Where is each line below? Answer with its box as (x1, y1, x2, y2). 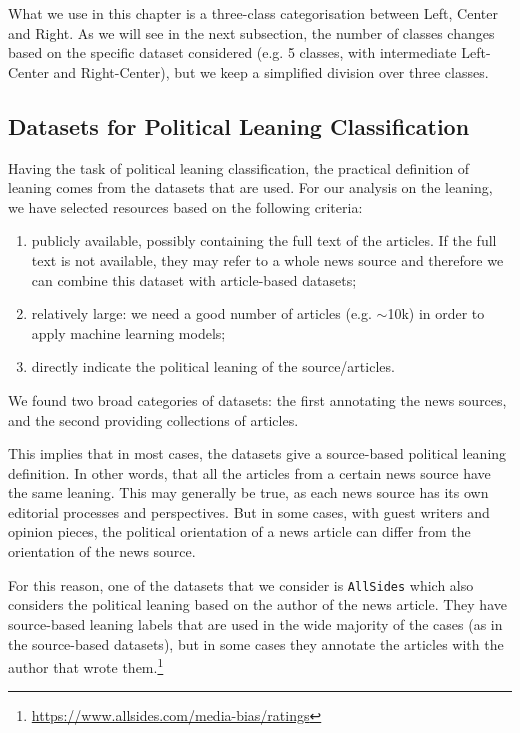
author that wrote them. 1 (8, 654, 164, 677)
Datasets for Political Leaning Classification (8, 110, 470, 141)
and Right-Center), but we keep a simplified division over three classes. (53, 61, 489, 82)
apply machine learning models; (31, 322, 226, 343)
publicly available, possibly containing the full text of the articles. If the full (31, 230, 497, 251)
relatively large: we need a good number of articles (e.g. (31, 303, 372, 324)
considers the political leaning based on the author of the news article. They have (8, 594, 507, 615)
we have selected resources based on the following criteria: (8, 196, 363, 217)
